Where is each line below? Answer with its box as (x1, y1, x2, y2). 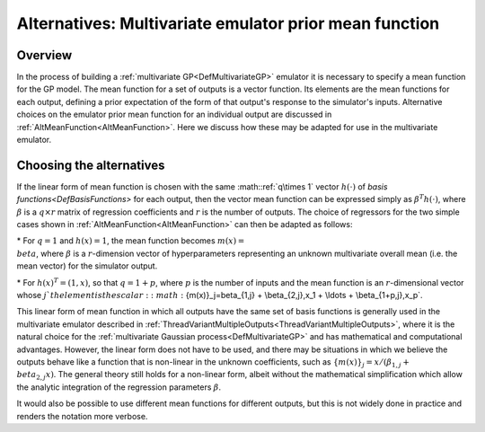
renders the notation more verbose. (16, 410, 148, 421)
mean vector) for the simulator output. (16, 260, 158, 271)
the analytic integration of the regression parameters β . (16, 382, 222, 392)
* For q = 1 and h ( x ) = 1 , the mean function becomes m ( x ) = (16, 235, 245, 246)
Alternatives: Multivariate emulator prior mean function (16, 13, 440, 33)
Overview (16, 48, 73, 63)
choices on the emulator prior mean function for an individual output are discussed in (16, 109, 332, 120)
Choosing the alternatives (16, 157, 165, 172)
